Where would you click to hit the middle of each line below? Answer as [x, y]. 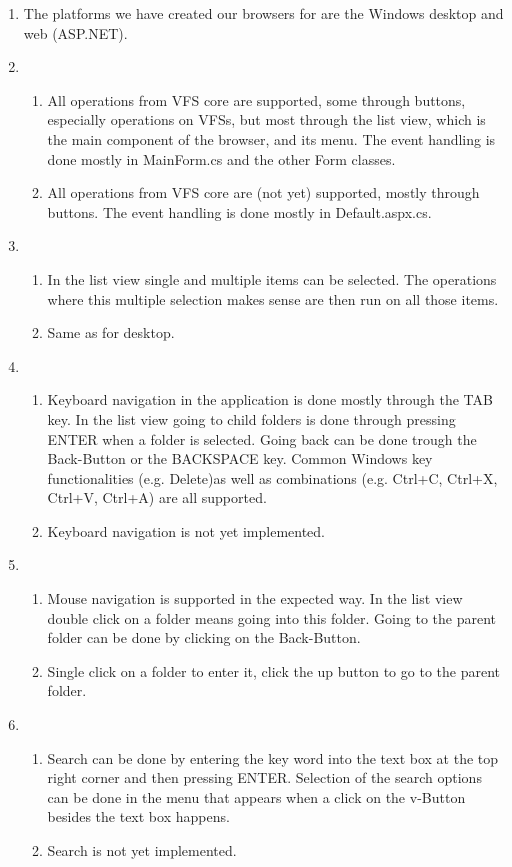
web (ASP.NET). [75, 32]
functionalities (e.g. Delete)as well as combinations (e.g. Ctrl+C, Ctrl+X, [272, 477]
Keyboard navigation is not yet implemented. [186, 530]
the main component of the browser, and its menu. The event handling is [271, 138]
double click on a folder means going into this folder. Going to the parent [271, 617]
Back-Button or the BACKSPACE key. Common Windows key [240, 458]
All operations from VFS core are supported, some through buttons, [256, 99]
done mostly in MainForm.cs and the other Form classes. [221, 158]
